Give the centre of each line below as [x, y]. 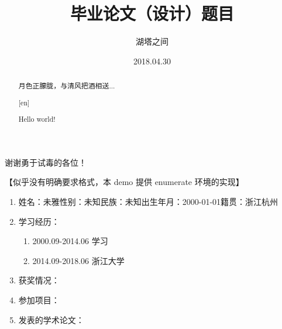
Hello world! [37, 119]
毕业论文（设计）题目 [152, 13]
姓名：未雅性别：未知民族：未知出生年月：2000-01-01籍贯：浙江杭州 [148, 202]
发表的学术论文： [51, 319]
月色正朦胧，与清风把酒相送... [67, 86]
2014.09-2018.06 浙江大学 [78, 260]
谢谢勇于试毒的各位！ [46, 162]
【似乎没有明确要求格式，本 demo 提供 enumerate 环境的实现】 [124, 182]
